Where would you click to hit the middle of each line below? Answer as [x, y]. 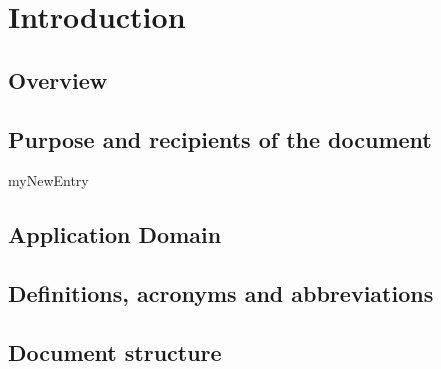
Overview [58, 79]
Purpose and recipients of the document [220, 138]
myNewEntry [48, 180]
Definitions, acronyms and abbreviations [221, 293]
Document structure [115, 351]
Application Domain [115, 234]
